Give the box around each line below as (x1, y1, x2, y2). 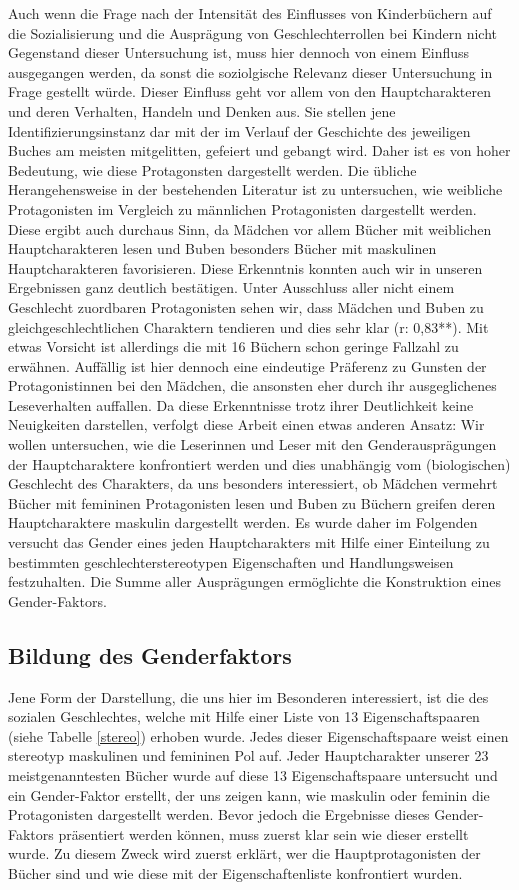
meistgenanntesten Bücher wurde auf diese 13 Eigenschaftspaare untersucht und (8, 764, 498, 785)
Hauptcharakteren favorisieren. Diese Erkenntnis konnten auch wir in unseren (8, 257, 483, 278)
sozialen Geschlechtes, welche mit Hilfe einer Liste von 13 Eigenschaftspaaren (8, 706, 480, 727)
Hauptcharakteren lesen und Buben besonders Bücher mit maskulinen (8, 238, 437, 259)
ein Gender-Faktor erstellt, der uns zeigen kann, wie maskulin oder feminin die (8, 784, 490, 805)
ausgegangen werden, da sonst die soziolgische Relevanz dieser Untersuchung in (8, 61, 493, 82)
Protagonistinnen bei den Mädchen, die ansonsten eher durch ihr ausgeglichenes (8, 375, 497, 396)
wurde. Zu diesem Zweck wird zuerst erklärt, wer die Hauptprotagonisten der (8, 843, 481, 864)
